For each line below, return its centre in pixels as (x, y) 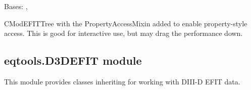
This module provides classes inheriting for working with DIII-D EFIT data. (122, 81)
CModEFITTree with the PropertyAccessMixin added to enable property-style (126, 23)
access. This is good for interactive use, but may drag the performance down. (123, 33)
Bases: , (16, 6)
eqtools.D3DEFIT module (73, 60)
